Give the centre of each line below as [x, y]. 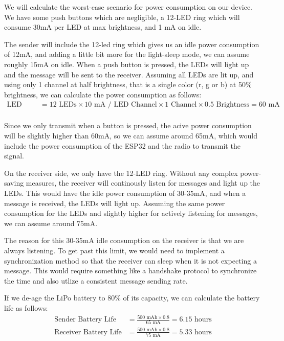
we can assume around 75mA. [51, 223]
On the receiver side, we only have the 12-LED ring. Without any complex [121, 173]
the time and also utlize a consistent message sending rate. [96, 280]
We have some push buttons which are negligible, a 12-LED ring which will [122, 17]
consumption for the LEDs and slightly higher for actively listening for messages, [131, 213]
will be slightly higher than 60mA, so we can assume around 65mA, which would [131, 135]
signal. [14, 156]
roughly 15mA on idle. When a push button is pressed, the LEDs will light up [127, 64]
